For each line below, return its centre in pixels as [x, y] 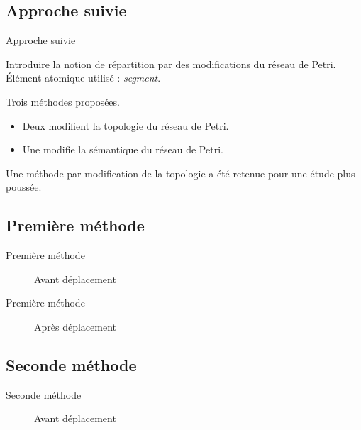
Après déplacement [75, 326]
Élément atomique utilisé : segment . [83, 78]
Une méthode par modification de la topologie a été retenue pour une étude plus [180, 173]
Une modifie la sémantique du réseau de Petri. [123, 149]
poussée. [24, 187]
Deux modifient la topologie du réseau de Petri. [126, 125]
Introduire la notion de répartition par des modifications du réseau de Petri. [171, 64]
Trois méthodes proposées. [63, 101]
